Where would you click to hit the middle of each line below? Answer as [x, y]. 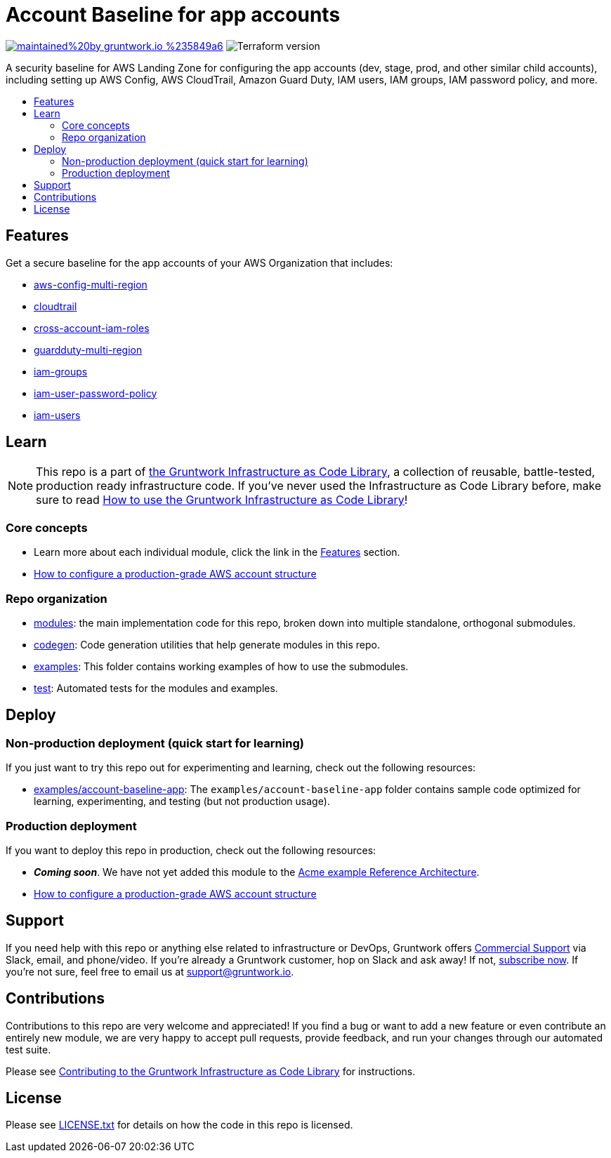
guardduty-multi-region [88, 350]
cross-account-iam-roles [92, 328]
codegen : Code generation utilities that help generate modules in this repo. [207, 644]
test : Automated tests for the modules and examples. [156, 688]
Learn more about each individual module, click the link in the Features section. [217, 552]
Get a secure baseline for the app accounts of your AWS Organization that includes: [199, 262]
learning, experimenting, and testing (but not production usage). [182, 801]
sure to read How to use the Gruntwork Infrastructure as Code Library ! [222, 500]
